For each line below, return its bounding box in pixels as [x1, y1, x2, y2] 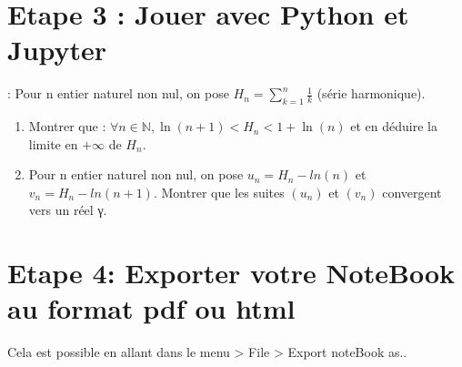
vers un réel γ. [28, 200, 107, 219]
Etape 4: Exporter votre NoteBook [7, 254, 455, 291]
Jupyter [7, 31, 107, 68]
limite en [28, 134, 78, 153]
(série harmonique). [316, 84, 426, 103]
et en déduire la [350, 117, 437, 136]
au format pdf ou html [7, 290, 296, 327]
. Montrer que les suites [153, 182, 285, 201]
